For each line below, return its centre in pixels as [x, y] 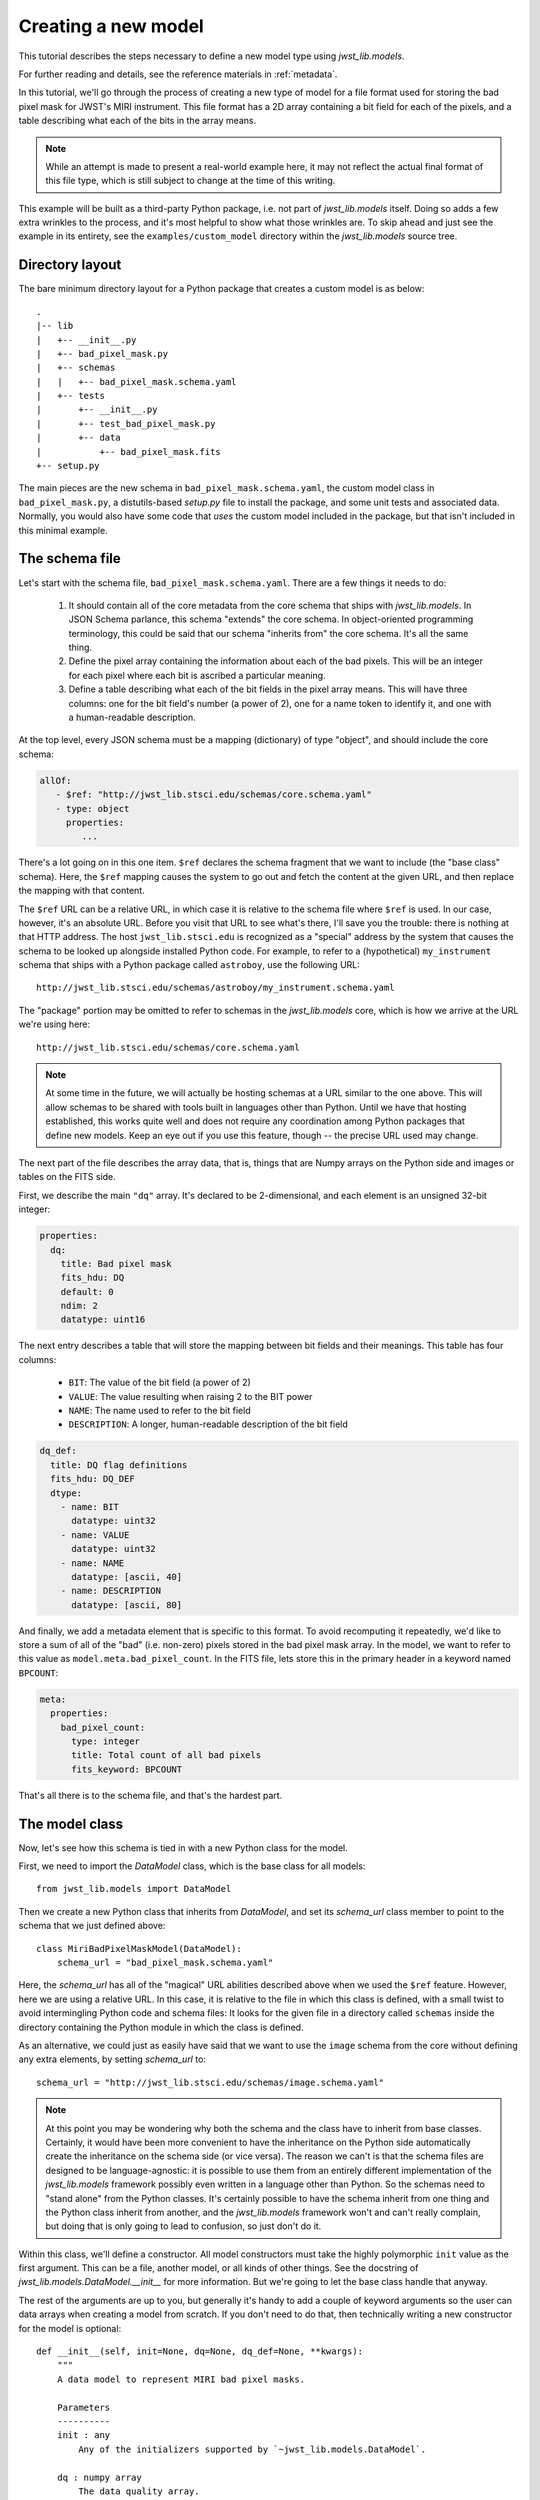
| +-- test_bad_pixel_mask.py [126, 423]
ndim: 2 [79, 1306]
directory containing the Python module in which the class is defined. [161, 2027]
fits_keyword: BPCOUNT [127, 1769]
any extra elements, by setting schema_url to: [112, 2059]
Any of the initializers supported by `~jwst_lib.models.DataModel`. [252, 2449]
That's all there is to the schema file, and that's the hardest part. [150, 1795]
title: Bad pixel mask [116, 1263]
